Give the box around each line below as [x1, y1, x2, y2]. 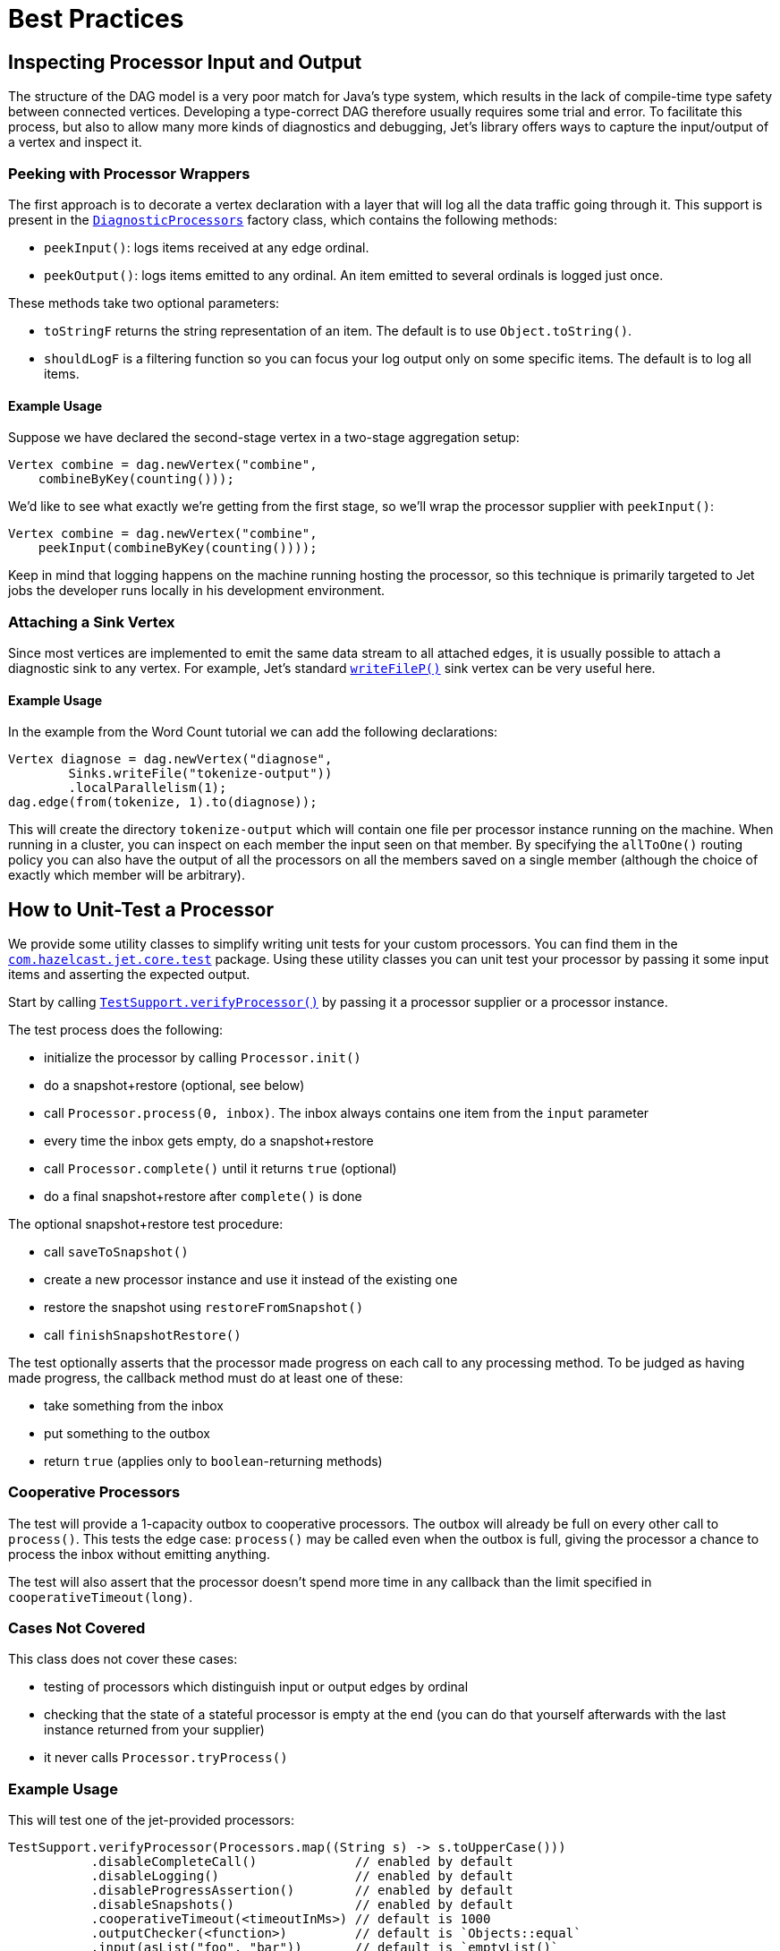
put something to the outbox [44, 1425, 210, 1441]
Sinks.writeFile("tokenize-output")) [68, 766, 333, 781]
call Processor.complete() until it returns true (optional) [44, 1160, 397, 1176]
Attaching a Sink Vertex [8, 612, 175, 631]
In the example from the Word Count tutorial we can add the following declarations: [8, 724, 498, 740]
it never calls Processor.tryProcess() [44, 1750, 288, 1766]
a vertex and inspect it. [8, 134, 142, 150]
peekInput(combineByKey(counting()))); [38, 541, 318, 556]
